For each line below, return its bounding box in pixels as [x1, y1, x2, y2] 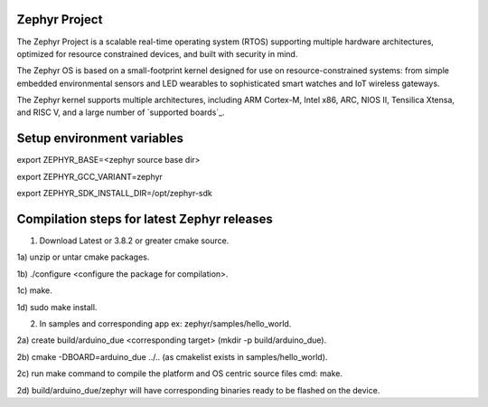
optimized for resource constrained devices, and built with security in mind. [16, 48, 298, 59]
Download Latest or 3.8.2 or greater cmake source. [39, 235, 230, 246]
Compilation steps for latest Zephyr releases [16, 211, 273, 226]
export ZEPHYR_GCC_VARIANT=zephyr [16, 171, 163, 182]
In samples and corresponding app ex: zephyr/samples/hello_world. [39, 318, 292, 329]
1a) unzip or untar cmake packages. [16, 251, 150, 262]
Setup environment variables [16, 131, 184, 147]
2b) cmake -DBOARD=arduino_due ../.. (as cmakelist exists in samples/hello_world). [16, 351, 328, 362]
